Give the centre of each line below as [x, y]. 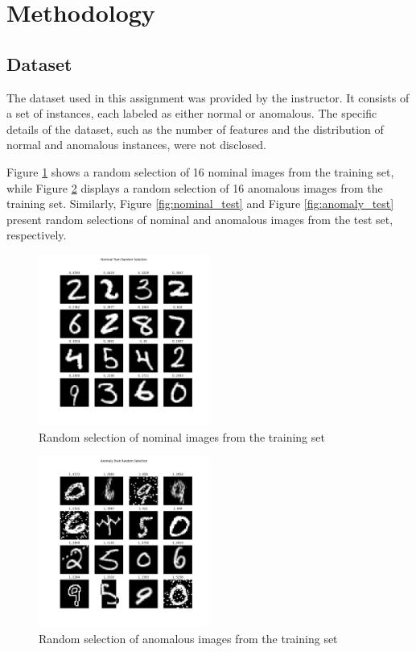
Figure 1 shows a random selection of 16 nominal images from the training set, [200, 171]
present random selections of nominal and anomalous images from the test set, [200, 219]
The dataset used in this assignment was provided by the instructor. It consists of [208, 97]
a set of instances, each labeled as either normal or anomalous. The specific [192, 113]
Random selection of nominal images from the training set [182, 436]
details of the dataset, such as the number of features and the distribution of [195, 129]
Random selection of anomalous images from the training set [188, 638]
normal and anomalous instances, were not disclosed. [136, 145]
